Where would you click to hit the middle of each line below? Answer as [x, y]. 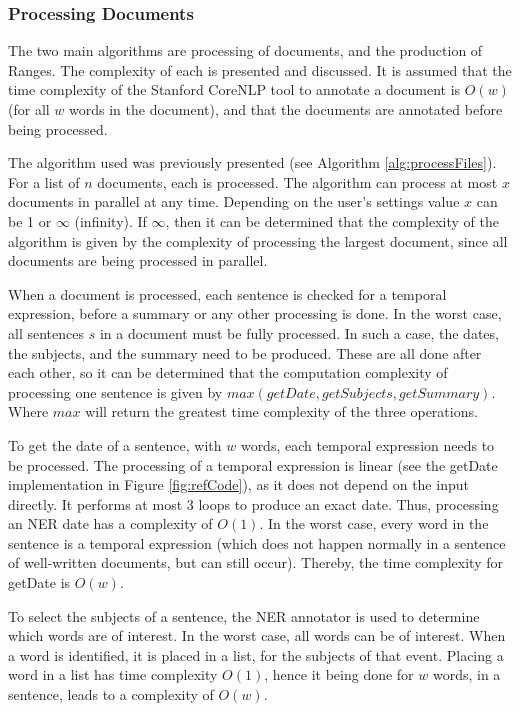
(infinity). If [110, 220]
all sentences [46, 332]
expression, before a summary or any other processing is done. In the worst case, [255, 313]
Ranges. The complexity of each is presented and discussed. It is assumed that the [260, 69]
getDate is [39, 582]
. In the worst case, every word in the [374, 523]
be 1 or [30, 220]
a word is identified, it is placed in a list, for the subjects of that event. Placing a [256, 654]
